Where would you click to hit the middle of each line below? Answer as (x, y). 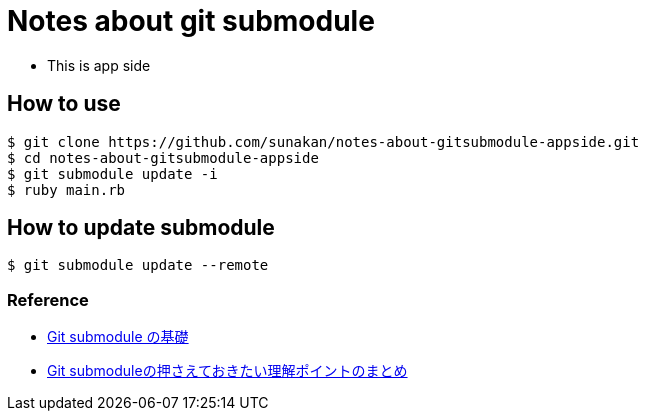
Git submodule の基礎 (118, 337)
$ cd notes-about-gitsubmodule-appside (163, 157)
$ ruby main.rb (66, 189)
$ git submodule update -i (112, 173)
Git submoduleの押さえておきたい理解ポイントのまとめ (227, 371)
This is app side (99, 65)
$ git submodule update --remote (138, 265)
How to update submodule (141, 228)
